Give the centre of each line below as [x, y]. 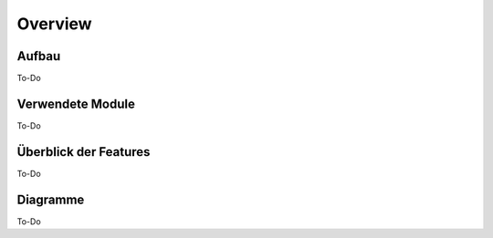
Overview [54, 24]
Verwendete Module [76, 103]
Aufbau [39, 56]
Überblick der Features [84, 152]
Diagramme [51, 199]
